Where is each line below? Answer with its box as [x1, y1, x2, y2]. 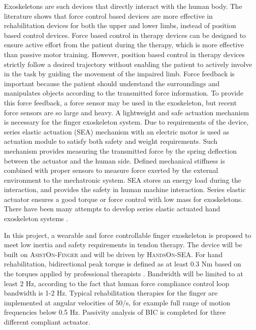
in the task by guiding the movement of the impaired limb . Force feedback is [4, 68, 235, 79]
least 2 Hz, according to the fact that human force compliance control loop [4, 278, 229, 288]
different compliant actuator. [4, 317, 91, 327]
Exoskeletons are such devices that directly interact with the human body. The [4, 1, 242, 11]
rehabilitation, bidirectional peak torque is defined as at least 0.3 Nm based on [4, 259, 241, 269]
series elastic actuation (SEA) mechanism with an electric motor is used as [4, 126, 229, 136]
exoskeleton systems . [4, 213, 68, 224]
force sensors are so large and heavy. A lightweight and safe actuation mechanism [4, 107, 249, 117]
